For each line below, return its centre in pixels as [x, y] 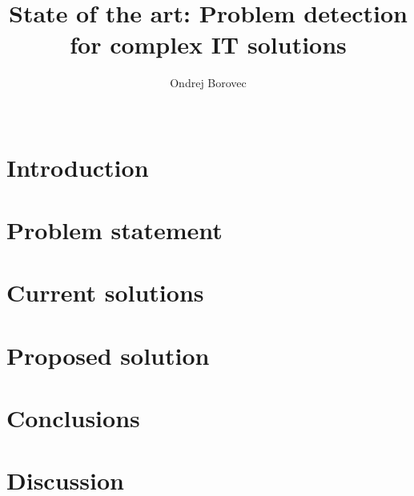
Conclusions [73, 418]
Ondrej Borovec [208, 83]
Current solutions [105, 292]
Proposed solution [108, 355]
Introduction [78, 167]
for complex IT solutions [208, 44]
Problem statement [115, 229]
